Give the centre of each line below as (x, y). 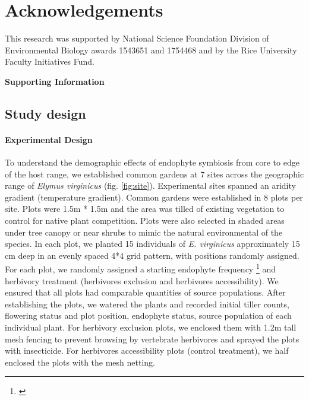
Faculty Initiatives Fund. (50, 61)
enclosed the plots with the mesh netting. (80, 362)
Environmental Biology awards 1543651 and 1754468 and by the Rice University (151, 50)
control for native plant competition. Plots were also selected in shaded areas (145, 220)
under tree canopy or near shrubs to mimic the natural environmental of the (144, 232)
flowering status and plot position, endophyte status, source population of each (148, 315)
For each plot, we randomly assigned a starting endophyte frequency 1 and (141, 268)
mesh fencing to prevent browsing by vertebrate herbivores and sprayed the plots (152, 339)
